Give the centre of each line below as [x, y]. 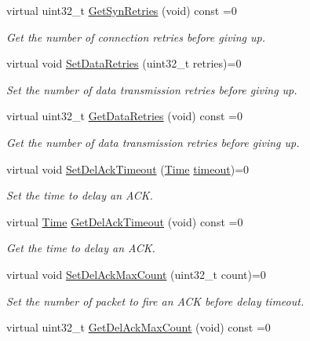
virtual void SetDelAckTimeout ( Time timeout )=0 [128, 169]
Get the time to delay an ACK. [81, 248]
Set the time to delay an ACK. [80, 195]
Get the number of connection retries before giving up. [136, 37]
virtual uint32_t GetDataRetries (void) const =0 [124, 116]
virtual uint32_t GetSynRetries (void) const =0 [122, 10]
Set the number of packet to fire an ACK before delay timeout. [155, 301]
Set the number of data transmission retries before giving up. [152, 89]
